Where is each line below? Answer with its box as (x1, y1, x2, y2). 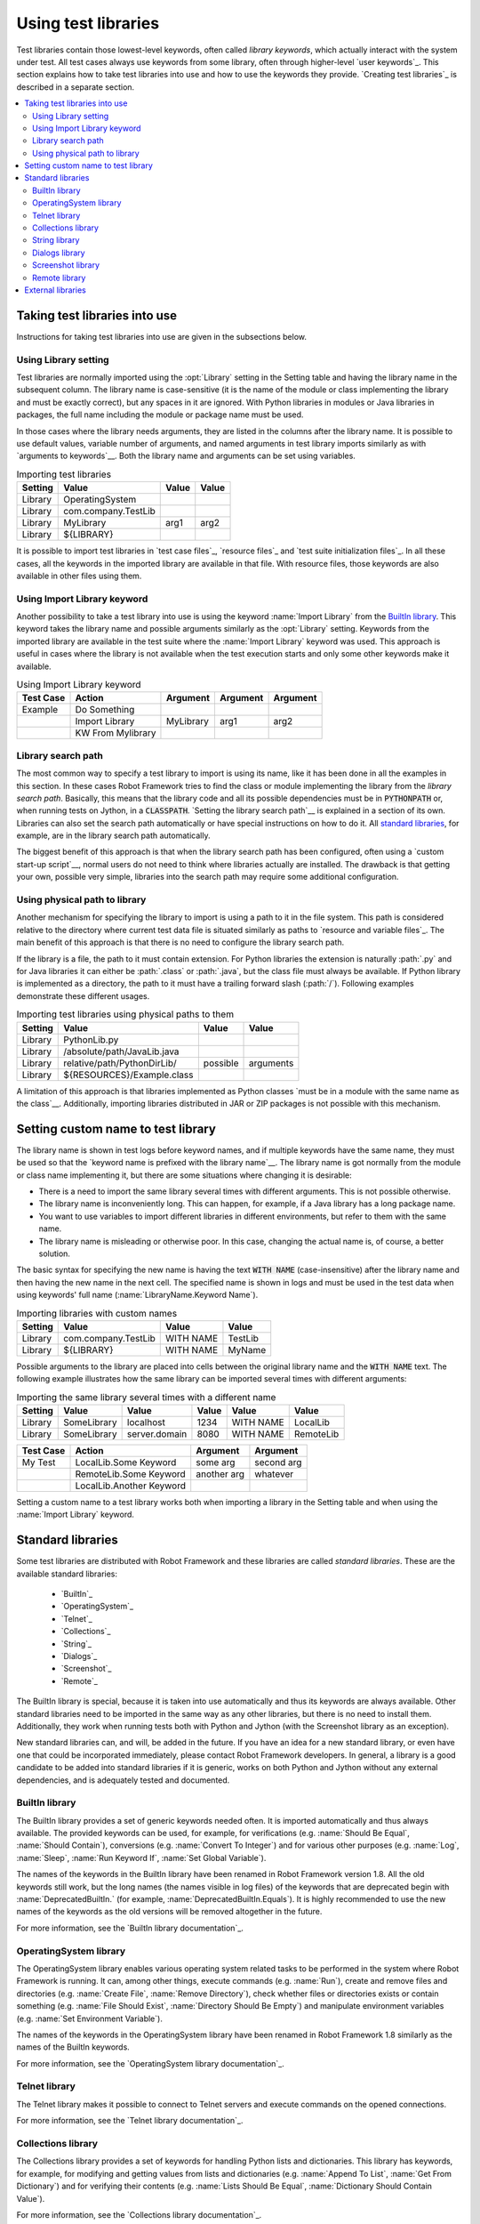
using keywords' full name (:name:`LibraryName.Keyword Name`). (16, 1290, 259, 1301)
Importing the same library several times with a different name (16, 1390, 276, 1403)
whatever (254, 1468, 293, 1480)
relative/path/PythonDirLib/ (63, 1057, 177, 1069)
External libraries (24, 285, 86, 295)
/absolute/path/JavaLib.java (63, 1045, 180, 1058)
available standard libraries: (16, 1568, 118, 1579)
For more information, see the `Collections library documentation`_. (16, 2209, 262, 2220)
